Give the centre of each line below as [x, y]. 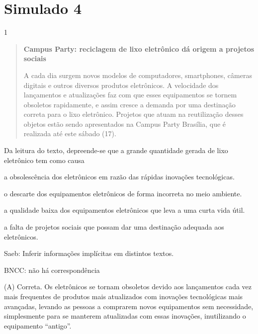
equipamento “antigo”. [38, 325]
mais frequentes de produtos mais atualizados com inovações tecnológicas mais [124, 296]
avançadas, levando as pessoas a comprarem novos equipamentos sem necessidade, [129, 306]
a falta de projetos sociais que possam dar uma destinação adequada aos [114, 227]
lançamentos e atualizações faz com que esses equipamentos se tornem [130, 95]
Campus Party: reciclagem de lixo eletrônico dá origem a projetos [139, 48]
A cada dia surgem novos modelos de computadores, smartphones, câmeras [138, 75]
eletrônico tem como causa [44, 160]
